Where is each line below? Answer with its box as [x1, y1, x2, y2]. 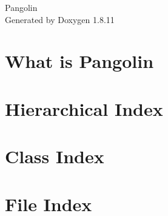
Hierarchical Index [5, 96, 163, 121]
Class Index [5, 144, 104, 169]
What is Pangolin [5, 49, 154, 73]
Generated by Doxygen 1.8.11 [5, 13, 115, 25]
